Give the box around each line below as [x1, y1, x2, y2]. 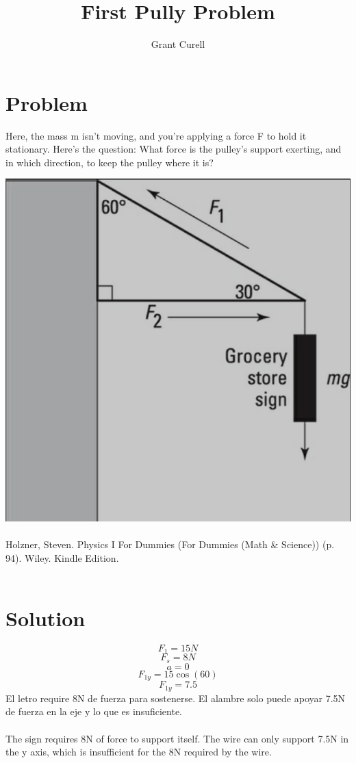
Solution [5, 604, 86, 632]
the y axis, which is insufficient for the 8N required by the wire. [5, 745, 272, 759]
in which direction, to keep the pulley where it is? [5, 155, 214, 169]
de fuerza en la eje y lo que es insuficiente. [5, 704, 182, 719]
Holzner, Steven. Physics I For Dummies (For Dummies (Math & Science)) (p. [5, 537, 335, 552]
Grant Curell [151, 37, 205, 51]
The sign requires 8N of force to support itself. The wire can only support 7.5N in [5, 731, 349, 745]
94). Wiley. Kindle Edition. [5, 550, 119, 565]
